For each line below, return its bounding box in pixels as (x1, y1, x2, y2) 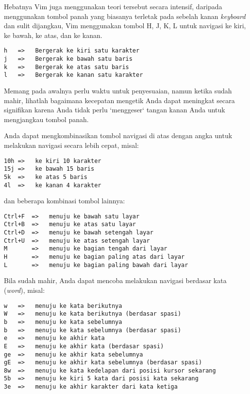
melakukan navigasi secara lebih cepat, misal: (4, 140, 139, 150)
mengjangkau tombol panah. (4, 114, 89, 124)
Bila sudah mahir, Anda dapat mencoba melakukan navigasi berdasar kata (4, 275, 227, 286)
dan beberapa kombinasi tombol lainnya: (4, 196, 125, 206)
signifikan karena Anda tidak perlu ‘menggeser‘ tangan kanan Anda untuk (4, 105, 225, 115)
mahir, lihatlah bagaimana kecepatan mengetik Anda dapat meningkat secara (4, 95, 235, 105)
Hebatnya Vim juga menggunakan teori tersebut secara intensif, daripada (4, 1, 222, 11)
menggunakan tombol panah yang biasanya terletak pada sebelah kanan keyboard (4, 11, 246, 21)
